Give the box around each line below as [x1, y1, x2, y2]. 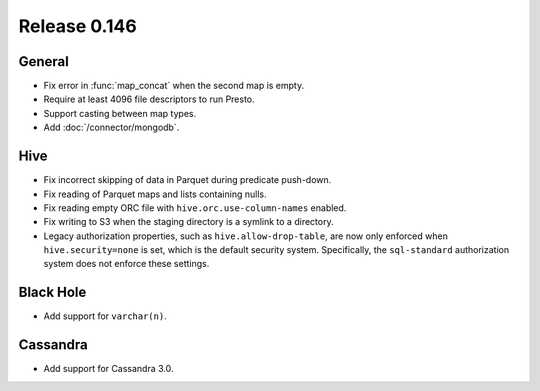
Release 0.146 [18, 15, 137, 37]
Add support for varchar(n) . [43, 310, 167, 322]
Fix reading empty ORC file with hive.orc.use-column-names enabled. [43, 201, 347, 214]
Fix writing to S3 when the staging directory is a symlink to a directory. [43, 216, 334, 228]
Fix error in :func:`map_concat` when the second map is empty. [43, 80, 305, 92]
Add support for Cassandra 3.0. [43, 363, 174, 375]
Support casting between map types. [43, 107, 197, 119]
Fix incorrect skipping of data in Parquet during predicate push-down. [43, 174, 332, 186]
